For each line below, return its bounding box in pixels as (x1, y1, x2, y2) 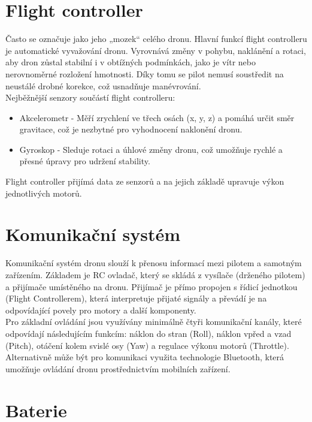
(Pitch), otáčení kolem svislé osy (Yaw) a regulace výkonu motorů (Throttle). (5, 339, 289, 351)
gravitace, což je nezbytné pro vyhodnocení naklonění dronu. (19, 123, 243, 135)
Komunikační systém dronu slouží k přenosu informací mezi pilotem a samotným (5, 257, 302, 269)
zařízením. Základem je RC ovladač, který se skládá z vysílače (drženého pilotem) (5, 268, 305, 281)
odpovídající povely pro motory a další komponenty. (5, 303, 196, 316)
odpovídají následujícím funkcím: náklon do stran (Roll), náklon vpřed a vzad (5, 327, 292, 339)
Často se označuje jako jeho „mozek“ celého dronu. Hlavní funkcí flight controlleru (5, 32, 307, 45)
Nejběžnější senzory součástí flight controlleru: (5, 91, 175, 104)
